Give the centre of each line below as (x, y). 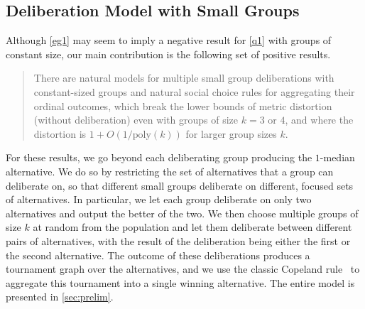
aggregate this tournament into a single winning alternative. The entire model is (180, 282)
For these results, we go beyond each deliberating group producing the (159, 157)
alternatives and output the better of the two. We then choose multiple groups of (182, 213)
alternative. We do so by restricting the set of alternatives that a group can (170, 171)
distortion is (60, 133)
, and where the (319, 120)
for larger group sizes (231, 133)
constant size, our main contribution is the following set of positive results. (168, 54)
